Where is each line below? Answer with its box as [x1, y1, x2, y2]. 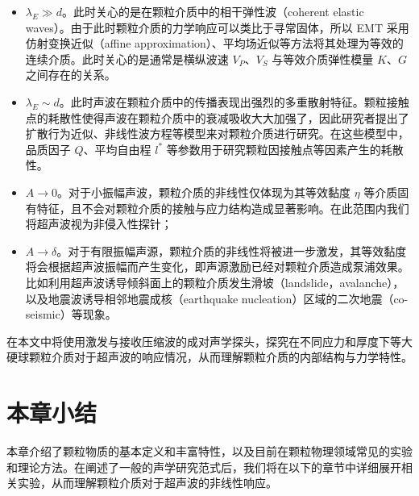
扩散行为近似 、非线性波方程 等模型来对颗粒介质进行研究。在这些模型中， [25, 125, 409, 142]
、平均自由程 [83, 140, 151, 157]
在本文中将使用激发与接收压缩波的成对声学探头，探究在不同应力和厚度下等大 [6, 332, 413, 349]
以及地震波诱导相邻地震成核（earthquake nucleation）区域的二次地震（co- [25, 290, 409, 306]
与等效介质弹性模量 [272, 50, 374, 67]
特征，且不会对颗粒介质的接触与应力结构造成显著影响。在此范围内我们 [36, 199, 409, 216]
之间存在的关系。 [25, 66, 116, 83]
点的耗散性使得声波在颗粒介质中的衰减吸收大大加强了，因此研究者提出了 [25, 109, 409, 126]
